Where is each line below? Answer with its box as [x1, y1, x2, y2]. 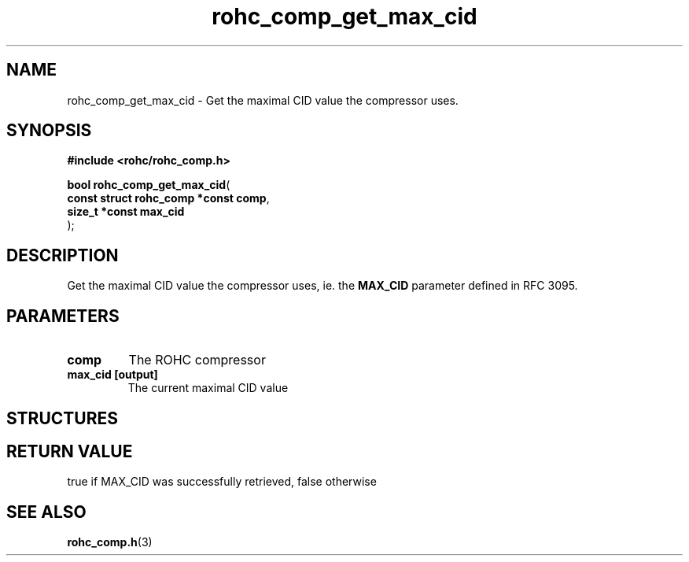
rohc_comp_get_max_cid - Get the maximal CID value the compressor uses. [67, 93, 459, 107]
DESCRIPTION [6, 245, 119, 265]
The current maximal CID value [127, 381, 289, 395]
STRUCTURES [6, 408, 118, 428]
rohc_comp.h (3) [67, 535, 153, 549]
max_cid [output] [67, 368, 158, 382]
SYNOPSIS [6, 120, 92, 141]
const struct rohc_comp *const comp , [67, 191, 270, 205]
